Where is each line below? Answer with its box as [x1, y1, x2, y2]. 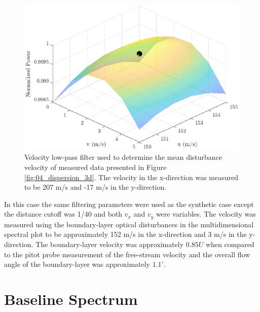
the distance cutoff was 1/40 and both [4, 209, 123, 219]
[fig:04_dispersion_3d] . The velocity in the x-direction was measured [24, 171, 238, 182]
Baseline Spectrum [4, 288, 138, 309]
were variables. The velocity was [156, 209, 256, 219]
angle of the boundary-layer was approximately [4, 259, 150, 269]
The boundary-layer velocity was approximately [35, 238, 184, 249]
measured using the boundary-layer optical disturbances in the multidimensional [4, 219, 254, 229]
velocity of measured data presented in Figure [24, 161, 167, 172]
